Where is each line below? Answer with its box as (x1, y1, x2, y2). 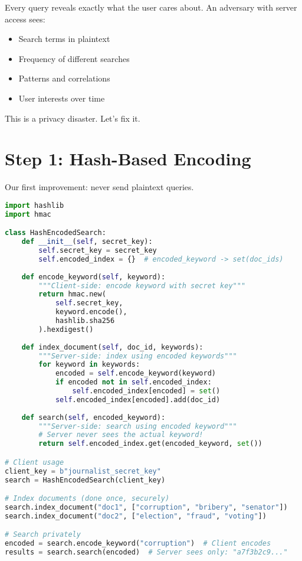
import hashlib (5, 201, 64, 210)
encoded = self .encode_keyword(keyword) (55, 369, 216, 378)
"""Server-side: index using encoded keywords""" (38, 351, 237, 360)
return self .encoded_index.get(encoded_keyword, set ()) (38, 439, 262, 448)
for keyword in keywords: (38, 360, 140, 369)
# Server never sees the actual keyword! (38, 430, 203, 439)
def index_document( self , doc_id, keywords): (21, 343, 203, 351)
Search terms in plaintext (18, 32, 110, 45)
